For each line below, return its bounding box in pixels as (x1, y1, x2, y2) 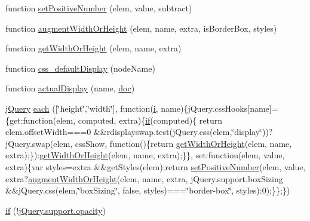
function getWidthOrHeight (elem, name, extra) (5, 42, 182, 54)
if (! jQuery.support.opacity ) (5, 204, 106, 216)
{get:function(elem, (5, 113, 76, 126)
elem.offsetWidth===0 (5, 125, 91, 138)
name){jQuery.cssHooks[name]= (161, 102, 278, 114)
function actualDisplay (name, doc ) (5, 82, 135, 94)
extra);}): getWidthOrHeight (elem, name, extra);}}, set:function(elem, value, (5, 149, 285, 161)
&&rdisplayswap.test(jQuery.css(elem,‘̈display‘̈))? (93, 125, 273, 138)
